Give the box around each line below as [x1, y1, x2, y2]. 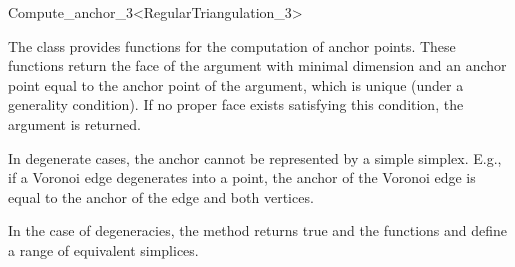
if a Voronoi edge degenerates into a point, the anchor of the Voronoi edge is [8, 167, 476, 188]
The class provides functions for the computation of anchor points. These [8, 35, 456, 56]
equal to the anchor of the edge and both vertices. [8, 186, 314, 207]
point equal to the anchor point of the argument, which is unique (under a [8, 74, 464, 95]
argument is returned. [8, 113, 141, 134]
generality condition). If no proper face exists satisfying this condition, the [8, 94, 464, 115]
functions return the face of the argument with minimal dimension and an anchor [8, 55, 507, 76]
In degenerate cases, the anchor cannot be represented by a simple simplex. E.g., [8, 147, 502, 168]
